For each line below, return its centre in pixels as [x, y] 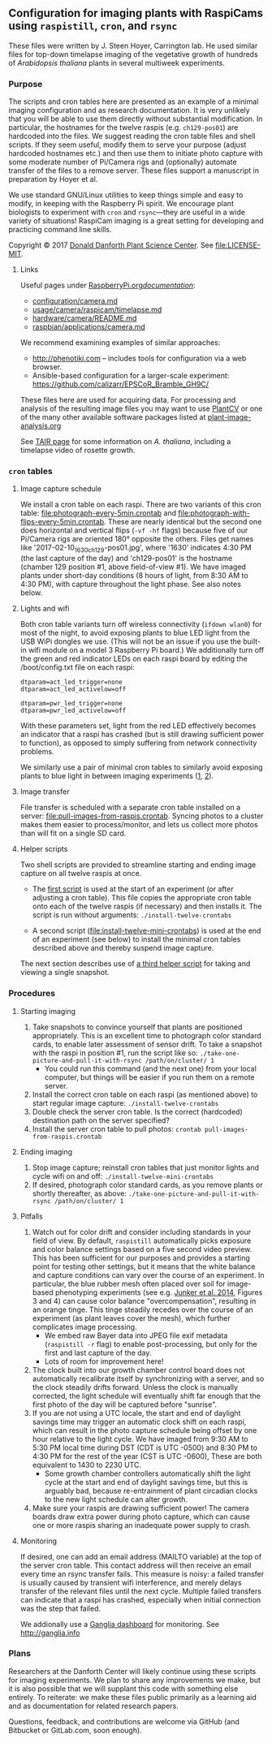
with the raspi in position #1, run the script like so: [115, 1053]
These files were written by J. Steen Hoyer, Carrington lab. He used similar [133, 45]
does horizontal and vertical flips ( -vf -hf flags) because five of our [134, 530]
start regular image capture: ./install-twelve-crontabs [125, 1102]
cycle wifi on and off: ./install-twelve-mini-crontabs [123, 1176]
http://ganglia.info [50, 1633]
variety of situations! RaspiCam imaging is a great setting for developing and [136, 221]
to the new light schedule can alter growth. [116, 1499]
